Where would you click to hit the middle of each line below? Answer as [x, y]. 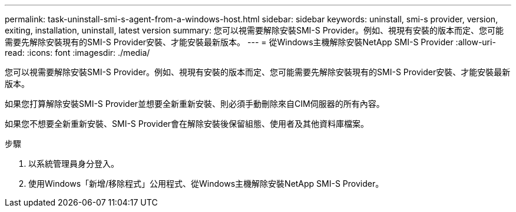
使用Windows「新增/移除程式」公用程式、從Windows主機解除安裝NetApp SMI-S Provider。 [206, 184]
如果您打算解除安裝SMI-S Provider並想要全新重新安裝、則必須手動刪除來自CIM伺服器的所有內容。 [195, 104]
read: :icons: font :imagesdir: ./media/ [77, 53]
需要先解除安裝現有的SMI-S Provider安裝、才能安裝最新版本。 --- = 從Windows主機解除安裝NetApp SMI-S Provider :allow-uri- [250, 42]
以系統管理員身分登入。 [74, 164]
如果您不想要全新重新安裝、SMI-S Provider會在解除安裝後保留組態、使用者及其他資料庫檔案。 [187, 124]
